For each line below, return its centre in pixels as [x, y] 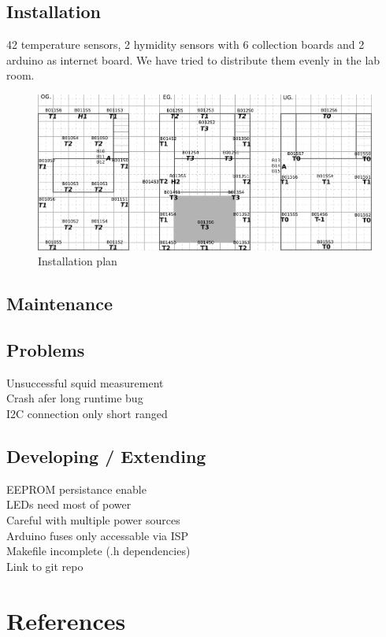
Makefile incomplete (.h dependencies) [98, 551]
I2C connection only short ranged [87, 414]
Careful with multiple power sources [93, 520]
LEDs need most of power [69, 504]
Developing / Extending [106, 456]
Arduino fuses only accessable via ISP [98, 535]
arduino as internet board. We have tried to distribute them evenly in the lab [193, 59]
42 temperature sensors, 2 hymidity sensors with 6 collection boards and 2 [186, 44]
